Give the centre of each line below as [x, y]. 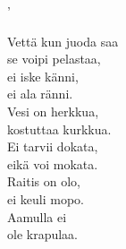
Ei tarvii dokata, [53, 146]
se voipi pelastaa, [54, 59]
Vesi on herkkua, [53, 111]
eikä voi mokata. [53, 163]
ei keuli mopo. [46, 198]
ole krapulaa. [43, 234]
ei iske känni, [43, 76]
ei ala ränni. [40, 94]
